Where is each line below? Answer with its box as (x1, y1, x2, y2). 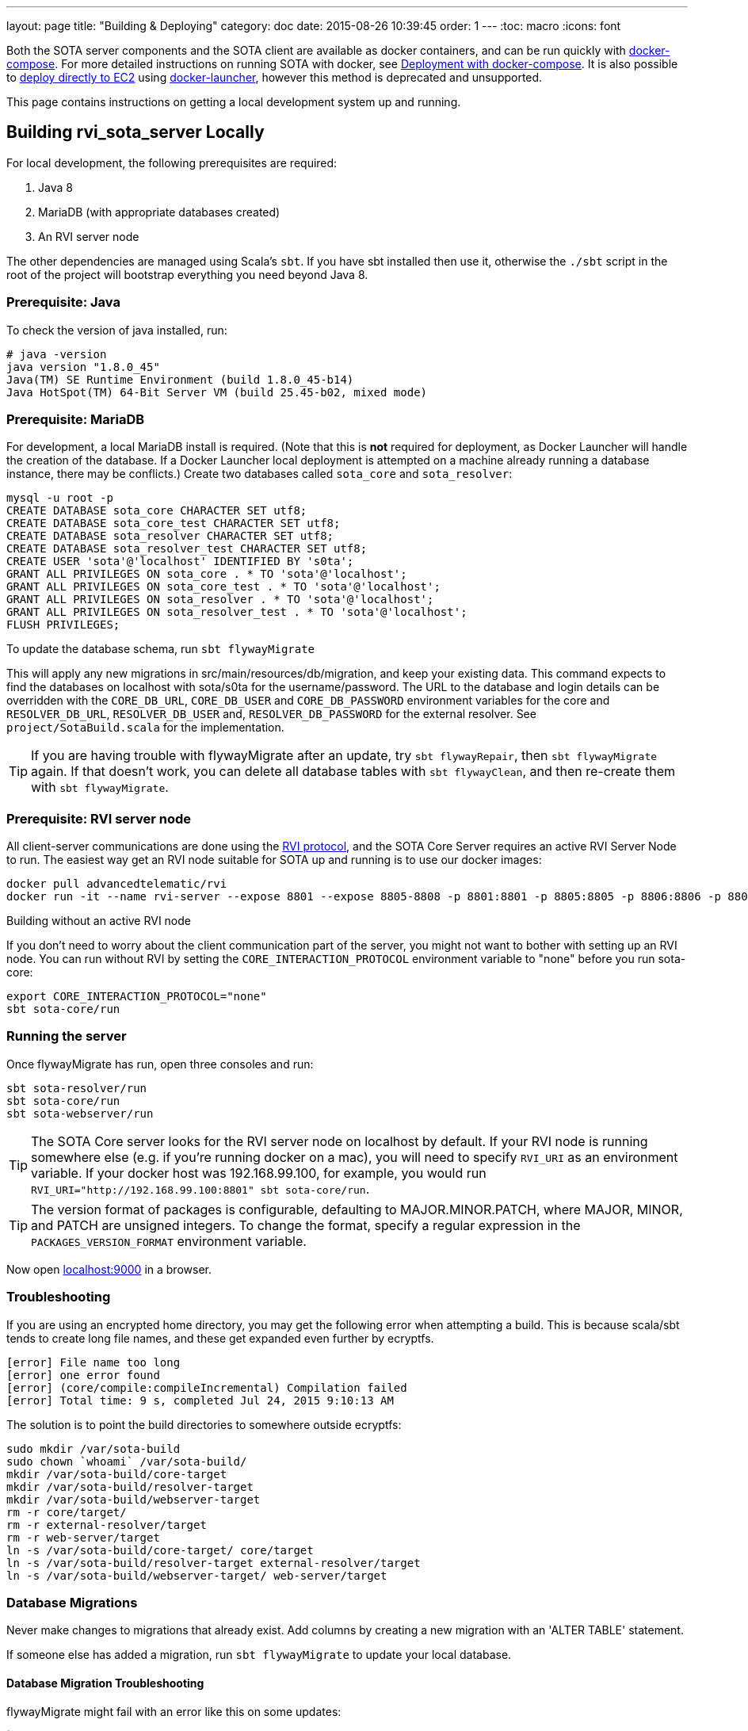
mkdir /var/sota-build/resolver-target (6, 1480, 254, 1493)
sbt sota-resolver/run (6, 1081, 147, 1095)
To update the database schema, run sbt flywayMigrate (6, 642, 315, 656)
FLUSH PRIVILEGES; (6, 618, 120, 632)
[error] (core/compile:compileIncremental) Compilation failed (6, 1381, 407, 1394)
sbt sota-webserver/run (6, 1106, 154, 1120)
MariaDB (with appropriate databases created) (38, 204, 280, 219)
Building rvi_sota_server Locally (6, 122, 265, 143)
